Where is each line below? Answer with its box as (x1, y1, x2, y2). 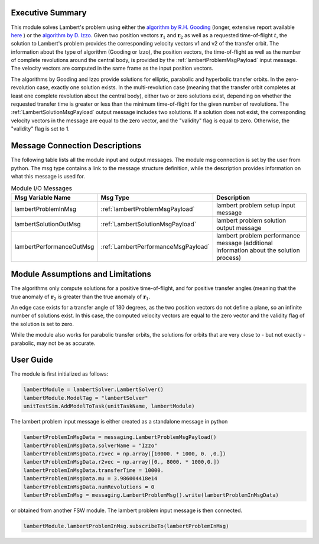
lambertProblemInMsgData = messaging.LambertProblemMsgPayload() (23, 434, 217, 441)
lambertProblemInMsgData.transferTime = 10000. (23, 467, 164, 474)
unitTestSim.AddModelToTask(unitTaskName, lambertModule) (23, 403, 195, 410)
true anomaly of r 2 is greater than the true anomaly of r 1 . (11, 293, 151, 301)
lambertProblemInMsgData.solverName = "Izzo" (23, 442, 158, 449)
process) (216, 253, 242, 262)
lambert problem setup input (216, 201, 295, 209)
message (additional (216, 239, 273, 247)
